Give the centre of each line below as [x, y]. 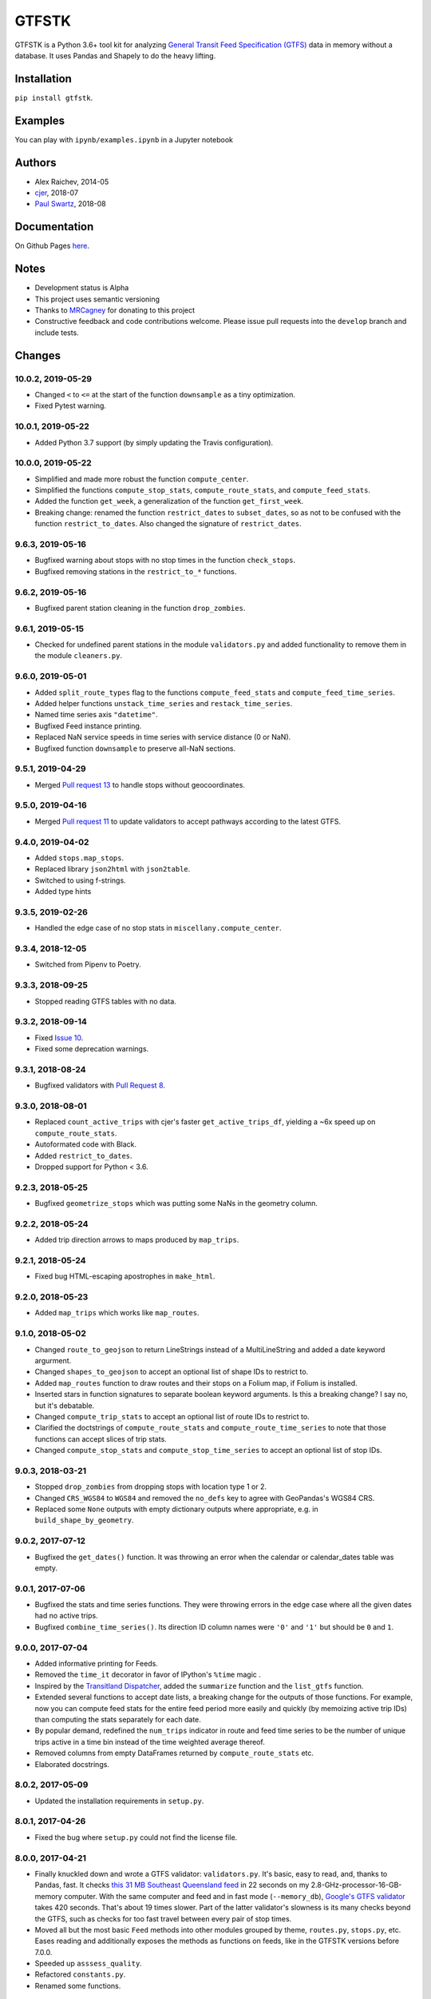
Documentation [54, 227]
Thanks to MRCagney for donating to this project [115, 310]
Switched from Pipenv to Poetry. [88, 964]
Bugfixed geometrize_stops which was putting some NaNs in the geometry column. [176, 1203]
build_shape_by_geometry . [84, 1520]
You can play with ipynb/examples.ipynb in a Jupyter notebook [124, 139]
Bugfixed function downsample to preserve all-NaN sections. [135, 748]
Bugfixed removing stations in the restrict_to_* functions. [136, 571]
